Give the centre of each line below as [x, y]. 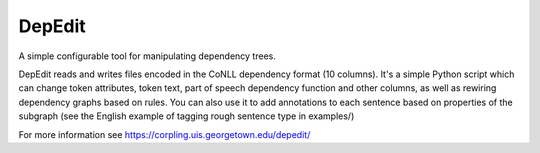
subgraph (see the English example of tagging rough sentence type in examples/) [186, 116]
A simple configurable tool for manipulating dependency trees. [147, 56]
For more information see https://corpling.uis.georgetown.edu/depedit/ [164, 134]
